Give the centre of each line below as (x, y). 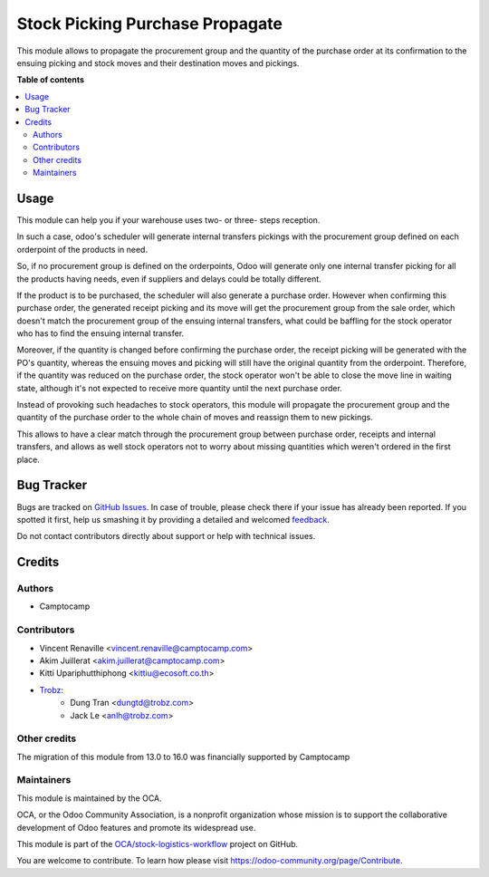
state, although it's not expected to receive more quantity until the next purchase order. (180, 388)
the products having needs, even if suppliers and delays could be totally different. (169, 279)
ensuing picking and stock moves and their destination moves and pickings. (158, 63)
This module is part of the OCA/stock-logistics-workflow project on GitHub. (158, 844)
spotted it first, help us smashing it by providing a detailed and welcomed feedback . (173, 519)
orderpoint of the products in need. (82, 249)
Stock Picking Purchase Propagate (149, 24)
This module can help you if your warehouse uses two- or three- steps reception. (168, 220)
